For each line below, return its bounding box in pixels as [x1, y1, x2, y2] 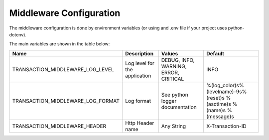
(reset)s [206, 94, 225, 101]
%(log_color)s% [206, 82, 244, 89]
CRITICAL [161, 75, 184, 82]
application [125, 72, 151, 79]
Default [206, 50, 224, 57]
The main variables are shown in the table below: [9, 41, 110, 47]
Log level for [125, 60, 154, 67]
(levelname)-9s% [206, 88, 247, 95]
